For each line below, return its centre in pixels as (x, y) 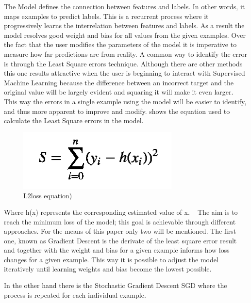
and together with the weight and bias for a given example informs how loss (117, 250)
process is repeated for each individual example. (75, 295)
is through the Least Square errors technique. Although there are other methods (123, 63)
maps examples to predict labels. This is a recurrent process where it (106, 16)
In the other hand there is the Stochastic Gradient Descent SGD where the (116, 285)
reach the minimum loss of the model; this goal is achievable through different (120, 221)
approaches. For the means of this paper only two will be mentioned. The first (120, 231)
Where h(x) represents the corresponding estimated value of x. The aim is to (121, 212)
